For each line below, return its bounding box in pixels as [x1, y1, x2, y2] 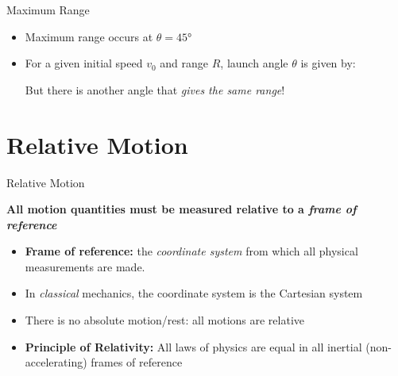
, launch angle [220, 55, 288, 71]
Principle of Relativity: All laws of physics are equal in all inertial [25, 338, 362, 355]
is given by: [300, 55, 356, 71]
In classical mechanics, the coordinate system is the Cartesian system [25, 285, 363, 301]
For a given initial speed [25, 55, 143, 71]
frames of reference [91, 354, 183, 370]
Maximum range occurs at [25, 28, 153, 44]
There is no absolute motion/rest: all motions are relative [25, 312, 305, 328]
